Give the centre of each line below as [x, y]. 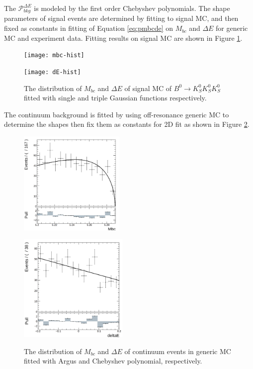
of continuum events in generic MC [178, 351]
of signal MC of [148, 88]
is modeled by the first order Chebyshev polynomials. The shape [132, 8]
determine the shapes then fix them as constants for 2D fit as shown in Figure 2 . [127, 124]
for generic [232, 28]
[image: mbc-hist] [54, 55]
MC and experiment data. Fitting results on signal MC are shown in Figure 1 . [123, 38]
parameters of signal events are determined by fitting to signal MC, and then [121, 18]
